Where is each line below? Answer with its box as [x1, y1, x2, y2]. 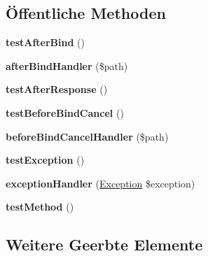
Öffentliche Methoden [6, 2, 166, 24]
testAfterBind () [6, 35, 85, 50]
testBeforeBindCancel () [6, 105, 124, 120]
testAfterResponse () [6, 82, 108, 97]
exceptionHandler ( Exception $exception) [6, 176, 195, 190]
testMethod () [6, 199, 74, 214]
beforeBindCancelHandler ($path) [6, 129, 169, 143]
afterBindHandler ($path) [6, 58, 128, 73]
